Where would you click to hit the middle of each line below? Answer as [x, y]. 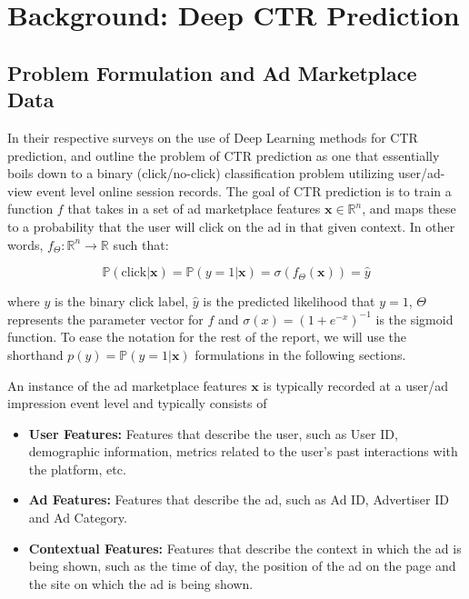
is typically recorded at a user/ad [355, 385]
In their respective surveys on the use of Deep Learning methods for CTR [213, 137]
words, [25, 244]
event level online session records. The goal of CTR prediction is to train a [244, 190]
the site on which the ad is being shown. [141, 583]
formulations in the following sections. [300, 354]
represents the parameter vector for [105, 319]
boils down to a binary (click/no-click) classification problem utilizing [201, 173]
